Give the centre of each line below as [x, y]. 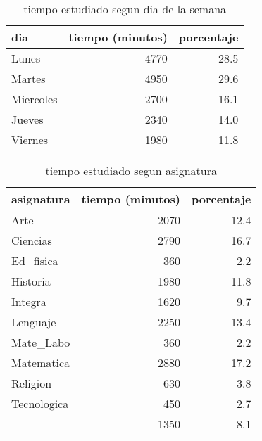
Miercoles [35, 99]
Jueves [27, 119]
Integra [29, 301]
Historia [31, 281]
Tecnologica [40, 403]
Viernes [30, 140]
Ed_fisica [35, 261]
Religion [32, 383]
